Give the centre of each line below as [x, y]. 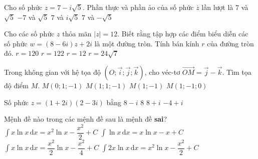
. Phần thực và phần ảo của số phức [138, 7]
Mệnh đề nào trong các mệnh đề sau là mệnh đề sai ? [86, 119]
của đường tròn [230, 43]
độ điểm [16, 85]
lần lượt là [217, 7]
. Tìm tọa [237, 72]
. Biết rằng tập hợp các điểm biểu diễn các [183, 34]
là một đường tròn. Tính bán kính [147, 43]
